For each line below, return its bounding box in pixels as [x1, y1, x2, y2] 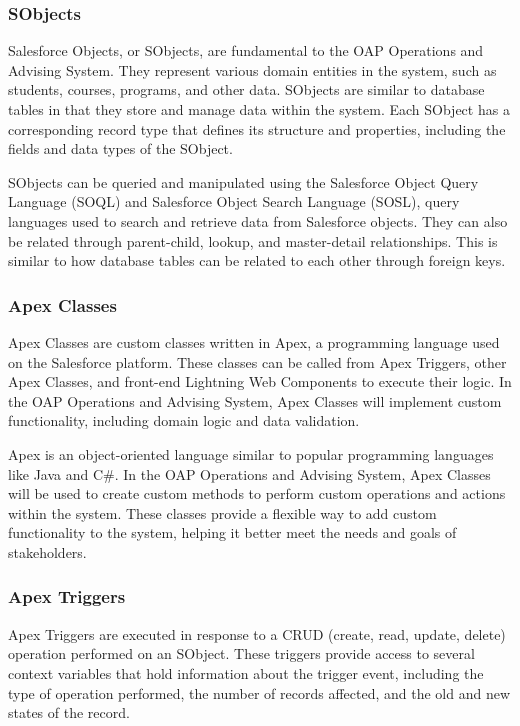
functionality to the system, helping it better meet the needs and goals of [8, 522, 457, 543]
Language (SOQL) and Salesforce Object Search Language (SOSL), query [8, 191, 460, 212]
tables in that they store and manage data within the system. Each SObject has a [8, 99, 510, 119]
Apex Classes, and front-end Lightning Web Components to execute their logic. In [8, 371, 512, 392]
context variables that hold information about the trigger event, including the [8, 662, 484, 683]
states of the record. [8, 702, 130, 723]
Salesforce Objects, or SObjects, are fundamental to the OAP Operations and [8, 40, 484, 61]
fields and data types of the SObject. [8, 138, 233, 159]
